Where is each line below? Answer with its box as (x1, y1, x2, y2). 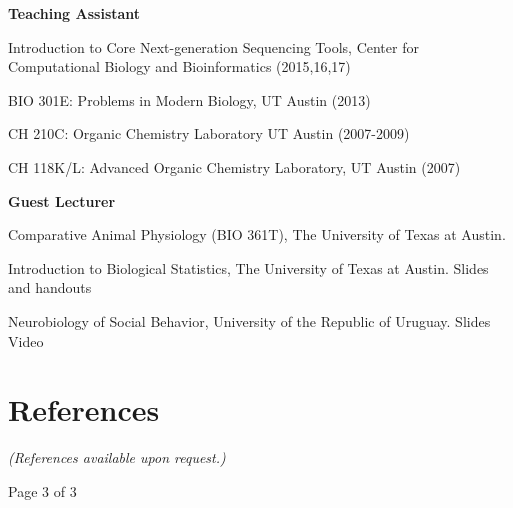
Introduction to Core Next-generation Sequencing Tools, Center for (8, 36, 419, 57)
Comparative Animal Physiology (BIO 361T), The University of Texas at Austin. (8, 224, 506, 245)
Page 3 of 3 (8, 480, 77, 501)
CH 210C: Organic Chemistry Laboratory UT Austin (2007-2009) (8, 123, 410, 144)
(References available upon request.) (8, 447, 226, 468)
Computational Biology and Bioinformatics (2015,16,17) (8, 56, 351, 77)
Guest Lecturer (8, 190, 116, 211)
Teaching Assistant (8, 3, 141, 23)
